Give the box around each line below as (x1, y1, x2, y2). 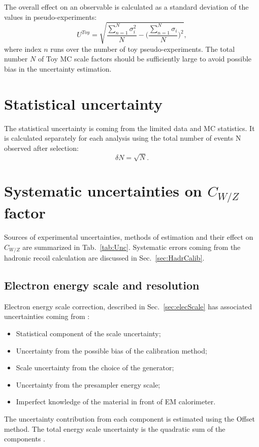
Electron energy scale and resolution (4, 277, 200, 293)
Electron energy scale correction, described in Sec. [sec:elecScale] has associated (4, 301, 252, 311)
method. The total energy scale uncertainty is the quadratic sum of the (4, 423, 225, 434)
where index (4, 43, 42, 54)
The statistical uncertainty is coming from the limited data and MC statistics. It (4, 122, 255, 133)
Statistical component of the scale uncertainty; (16, 328, 161, 339)
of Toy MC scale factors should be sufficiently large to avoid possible (38, 53, 252, 64)
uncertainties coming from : (4, 311, 90, 322)
